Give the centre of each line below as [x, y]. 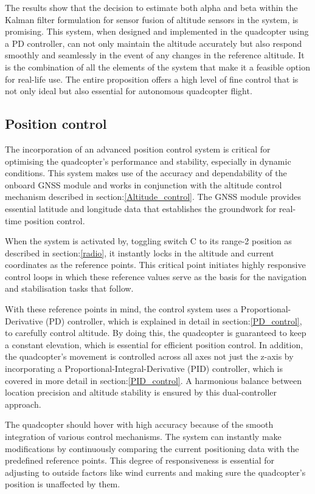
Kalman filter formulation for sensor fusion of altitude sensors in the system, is [152, 19]
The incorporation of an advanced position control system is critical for [138, 149]
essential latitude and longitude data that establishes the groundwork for [141, 208]
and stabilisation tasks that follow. [69, 288]
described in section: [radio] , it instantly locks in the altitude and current [140, 252]
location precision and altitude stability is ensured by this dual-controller [141, 392]
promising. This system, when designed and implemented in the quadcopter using [157, 31]
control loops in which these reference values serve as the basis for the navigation [156, 276]
